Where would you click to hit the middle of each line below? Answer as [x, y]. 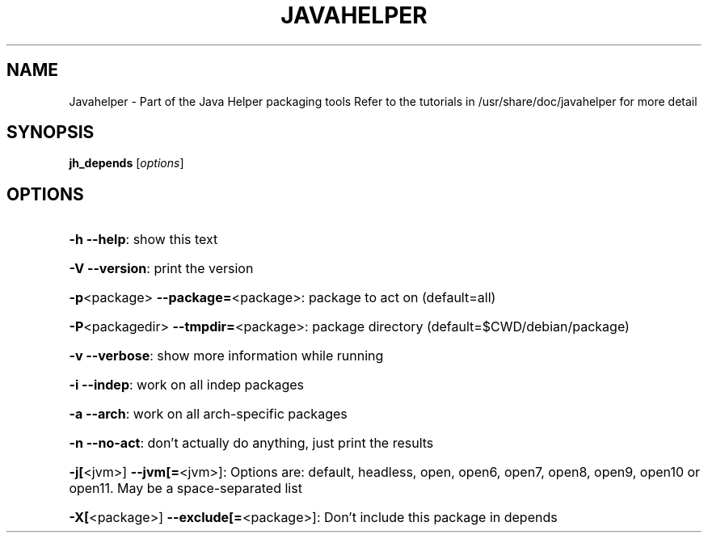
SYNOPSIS [51, 133]
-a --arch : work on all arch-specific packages [208, 414]
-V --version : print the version [161, 269]
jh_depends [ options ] [126, 163]
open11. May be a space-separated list [185, 488]
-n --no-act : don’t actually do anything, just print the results [251, 443]
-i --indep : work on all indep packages [186, 385]
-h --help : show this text [143, 240]
